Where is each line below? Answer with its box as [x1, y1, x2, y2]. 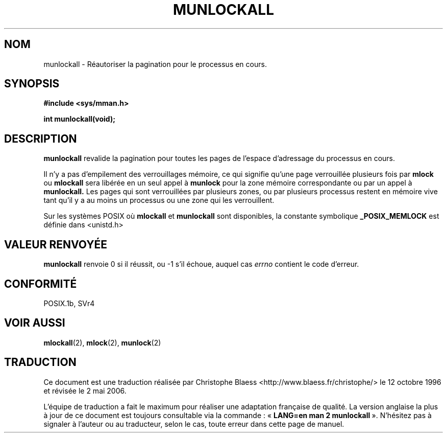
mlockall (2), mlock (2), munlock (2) [43, 338, 161, 347]
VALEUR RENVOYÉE [4, 238, 107, 251]
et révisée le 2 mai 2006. [43, 386, 127, 395]
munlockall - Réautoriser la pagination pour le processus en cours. [43, 59, 267, 68]
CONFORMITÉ [4, 277, 77, 290]
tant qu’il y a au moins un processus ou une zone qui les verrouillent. [43, 196, 275, 205]
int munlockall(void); [43, 114, 115, 124]
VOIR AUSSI [4, 316, 65, 330]
